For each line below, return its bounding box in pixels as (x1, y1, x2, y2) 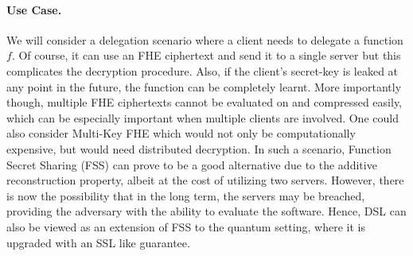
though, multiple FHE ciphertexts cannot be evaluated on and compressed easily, (6, 94, 403, 111)
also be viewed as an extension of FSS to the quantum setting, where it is (6, 218, 365, 235)
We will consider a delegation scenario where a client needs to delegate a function (6, 31, 403, 48)
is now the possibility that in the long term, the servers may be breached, (6, 187, 365, 204)
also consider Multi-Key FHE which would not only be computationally (6, 125, 356, 142)
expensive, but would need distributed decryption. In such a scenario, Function (6, 140, 392, 157)
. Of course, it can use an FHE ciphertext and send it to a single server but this (11, 47, 401, 64)
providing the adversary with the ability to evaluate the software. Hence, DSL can (6, 203, 407, 219)
